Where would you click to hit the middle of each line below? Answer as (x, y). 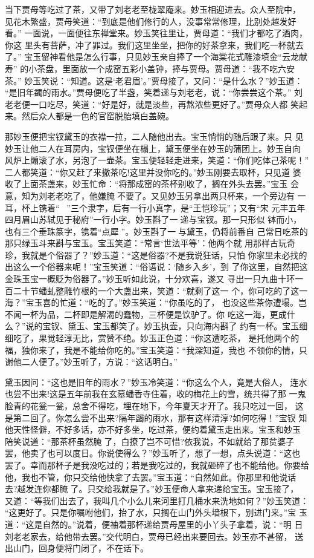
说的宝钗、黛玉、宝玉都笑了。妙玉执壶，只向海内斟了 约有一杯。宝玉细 (167, 326)
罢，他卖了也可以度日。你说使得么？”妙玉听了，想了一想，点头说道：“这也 (153, 453)
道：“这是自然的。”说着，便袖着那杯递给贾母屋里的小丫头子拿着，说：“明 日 (154, 524)
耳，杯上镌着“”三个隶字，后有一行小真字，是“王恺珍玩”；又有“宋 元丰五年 (155, 207)
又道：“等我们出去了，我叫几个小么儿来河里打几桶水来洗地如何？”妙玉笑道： (157, 500)
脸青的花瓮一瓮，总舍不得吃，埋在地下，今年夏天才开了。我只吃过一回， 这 (154, 405)
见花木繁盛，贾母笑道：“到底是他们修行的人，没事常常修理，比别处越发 (146, 21)
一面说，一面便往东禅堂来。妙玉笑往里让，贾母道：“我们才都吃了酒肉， (166, 33)
